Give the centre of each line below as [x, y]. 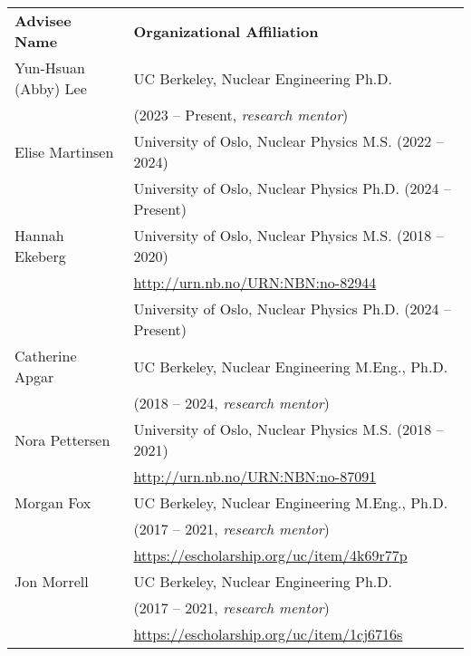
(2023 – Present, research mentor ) [241, 115]
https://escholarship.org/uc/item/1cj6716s [268, 634]
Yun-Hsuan [50, 68]
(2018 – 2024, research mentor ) [231, 403]
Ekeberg [40, 256]
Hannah [39, 235]
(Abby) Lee [51, 88]
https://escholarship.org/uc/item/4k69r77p [270, 555]
